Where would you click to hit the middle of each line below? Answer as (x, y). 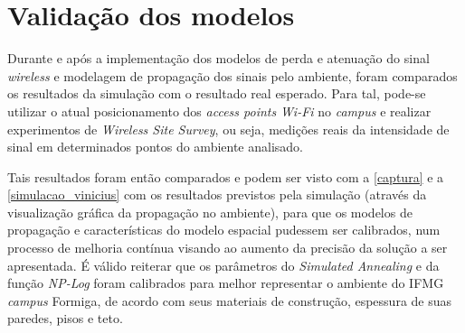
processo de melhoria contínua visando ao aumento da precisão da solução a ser (228, 248)
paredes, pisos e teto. (65, 318)
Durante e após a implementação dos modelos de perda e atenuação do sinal (218, 58)
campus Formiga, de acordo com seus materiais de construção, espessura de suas (230, 300)
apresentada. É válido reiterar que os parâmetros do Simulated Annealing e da (223, 265)
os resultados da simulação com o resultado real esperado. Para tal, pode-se (217, 93)
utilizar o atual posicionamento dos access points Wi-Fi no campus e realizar (219, 111)
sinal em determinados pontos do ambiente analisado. (156, 147)
